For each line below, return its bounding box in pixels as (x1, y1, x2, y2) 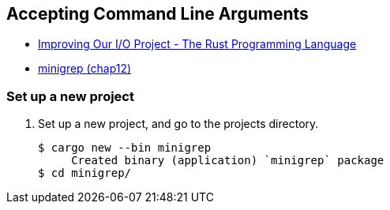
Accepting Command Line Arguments (6, 4, 309, 24)
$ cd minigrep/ (38, 167, 132, 180)
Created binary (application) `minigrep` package (71, 154, 384, 167)
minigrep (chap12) (38, 62, 132, 76)
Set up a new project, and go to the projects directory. (38, 117, 319, 131)
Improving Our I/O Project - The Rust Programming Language (38, 37, 357, 51)
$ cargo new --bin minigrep (38, 141, 212, 155)
